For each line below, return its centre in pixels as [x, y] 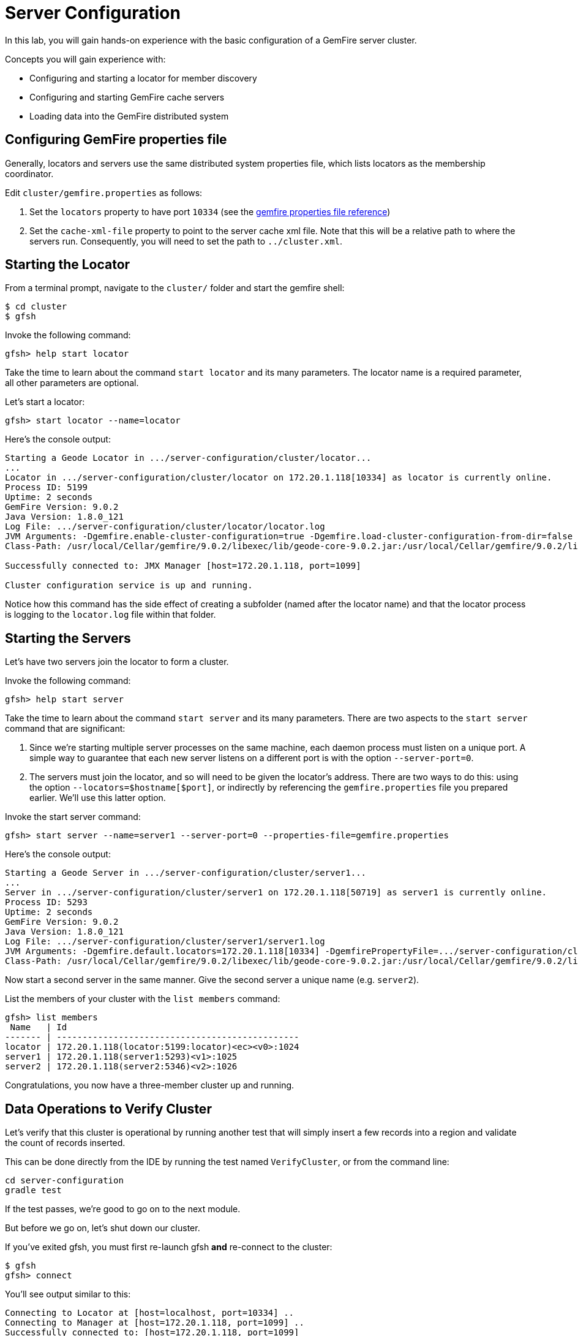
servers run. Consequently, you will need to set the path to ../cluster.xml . [186, 241]
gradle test [33, 1190]
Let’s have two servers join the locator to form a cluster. [117, 662]
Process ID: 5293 [46, 902]
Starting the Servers [68, 638]
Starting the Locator [68, 265]
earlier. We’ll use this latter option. [98, 798]
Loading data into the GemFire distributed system [129, 116]
